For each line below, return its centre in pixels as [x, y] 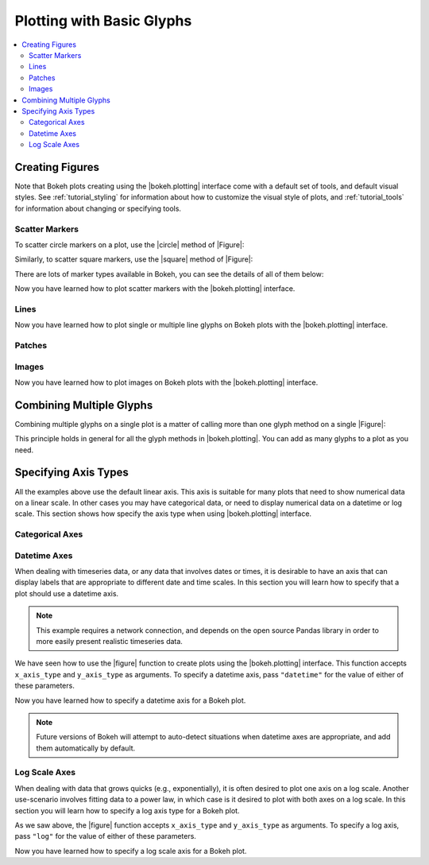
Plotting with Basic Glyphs [103, 21]
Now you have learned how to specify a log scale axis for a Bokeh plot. [131, 851]
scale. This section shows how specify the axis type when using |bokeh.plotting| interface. [163, 514]
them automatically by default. [86, 748]
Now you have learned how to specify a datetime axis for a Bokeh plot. [130, 700]
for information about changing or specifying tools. [98, 208]
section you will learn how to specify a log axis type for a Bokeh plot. [127, 810]
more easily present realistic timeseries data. [109, 641]
